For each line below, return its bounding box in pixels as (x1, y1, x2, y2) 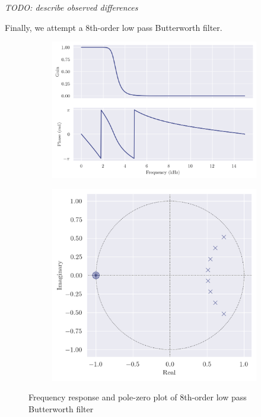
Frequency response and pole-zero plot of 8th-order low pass (28, 391, 247, 403)
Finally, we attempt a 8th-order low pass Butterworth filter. (5, 21, 222, 33)
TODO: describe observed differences (5, 1, 138, 13)
